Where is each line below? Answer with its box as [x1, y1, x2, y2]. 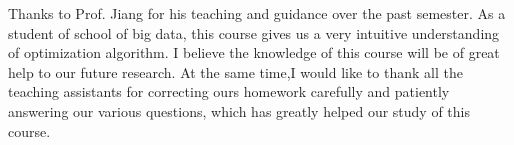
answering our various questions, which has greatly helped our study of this [8, 100, 470, 121]
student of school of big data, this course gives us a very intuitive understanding [8, 22, 500, 43]
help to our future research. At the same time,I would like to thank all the [8, 61, 463, 82]
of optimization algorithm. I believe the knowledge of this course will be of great [8, 42, 500, 63]
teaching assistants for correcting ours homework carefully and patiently [8, 81, 450, 102]
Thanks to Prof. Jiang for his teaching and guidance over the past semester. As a [8, 3, 506, 23]
